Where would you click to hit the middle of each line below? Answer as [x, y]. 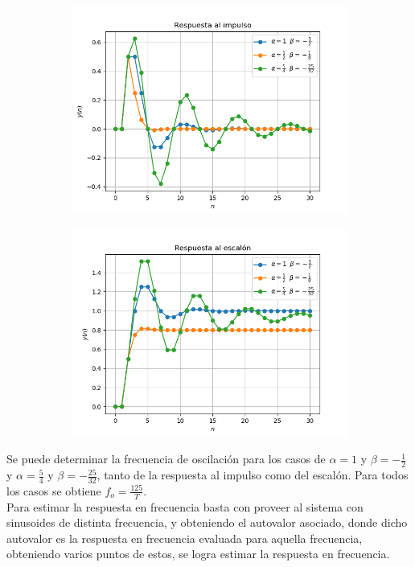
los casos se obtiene [54, 490]
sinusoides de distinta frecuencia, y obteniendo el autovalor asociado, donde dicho [207, 522]
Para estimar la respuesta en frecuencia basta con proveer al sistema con [185, 506]
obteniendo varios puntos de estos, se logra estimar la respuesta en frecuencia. [198, 554]
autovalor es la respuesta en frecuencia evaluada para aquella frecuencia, [185, 538]
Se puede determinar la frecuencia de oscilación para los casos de [166, 459]
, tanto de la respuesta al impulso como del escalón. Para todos [253, 475]
